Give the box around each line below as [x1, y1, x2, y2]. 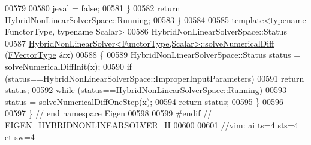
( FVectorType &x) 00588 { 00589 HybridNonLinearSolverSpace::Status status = [5, 48, 301, 61]
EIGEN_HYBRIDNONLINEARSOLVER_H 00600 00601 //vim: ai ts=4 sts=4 [5, 118, 298, 131]
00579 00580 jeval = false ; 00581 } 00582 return [5, 2, 180, 14]
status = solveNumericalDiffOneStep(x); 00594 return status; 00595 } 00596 [5, 95, 284, 107]
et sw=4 [5, 130, 35, 143]
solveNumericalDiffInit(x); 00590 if [5, 60, 132, 72]
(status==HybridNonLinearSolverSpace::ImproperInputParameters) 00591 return [5, 72, 304, 84]
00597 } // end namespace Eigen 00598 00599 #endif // [5, 107, 212, 119]
